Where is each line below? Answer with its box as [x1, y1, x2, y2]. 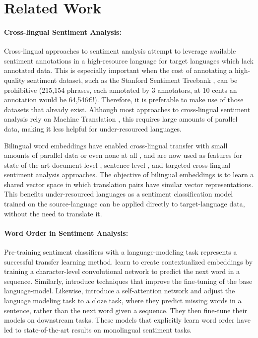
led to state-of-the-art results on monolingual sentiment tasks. [4, 324, 192, 335]
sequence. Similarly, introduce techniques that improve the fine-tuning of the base [4, 275, 253, 286]
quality [4, 74, 25, 85]
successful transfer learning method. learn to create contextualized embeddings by [4, 256, 253, 267]
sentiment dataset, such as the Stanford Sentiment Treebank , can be [27, 74, 238, 85]
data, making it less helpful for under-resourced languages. [4, 123, 182, 134]
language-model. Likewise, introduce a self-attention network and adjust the [4, 285, 235, 296]
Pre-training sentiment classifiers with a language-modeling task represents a [4, 247, 237, 257]
